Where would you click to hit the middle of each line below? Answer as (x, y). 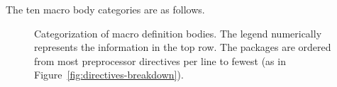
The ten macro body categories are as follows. (105, 9)
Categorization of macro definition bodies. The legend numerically (178, 33)
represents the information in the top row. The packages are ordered (183, 47)
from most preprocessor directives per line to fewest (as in (160, 60)
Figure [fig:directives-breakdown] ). (109, 75)
